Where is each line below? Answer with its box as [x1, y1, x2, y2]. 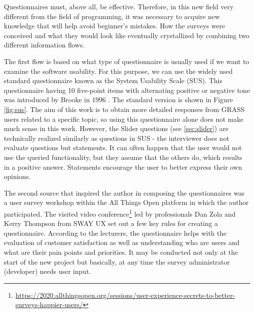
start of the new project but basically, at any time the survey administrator [4, 256, 230, 267]
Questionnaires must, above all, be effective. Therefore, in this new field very [4, 1, 233, 11]
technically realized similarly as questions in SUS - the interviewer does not [4, 133, 230, 143]
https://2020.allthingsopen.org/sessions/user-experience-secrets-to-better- [15, 290, 235, 300]
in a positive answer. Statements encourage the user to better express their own [4, 161, 242, 172]
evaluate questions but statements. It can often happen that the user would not [4, 142, 242, 153]
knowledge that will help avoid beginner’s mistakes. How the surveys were [4, 21, 225, 31]
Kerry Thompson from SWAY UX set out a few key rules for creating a [4, 218, 218, 228]
